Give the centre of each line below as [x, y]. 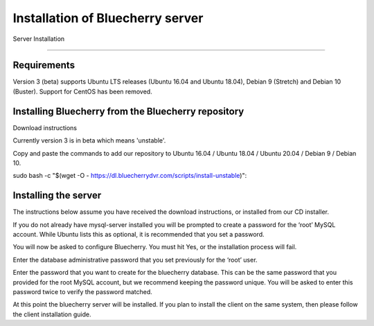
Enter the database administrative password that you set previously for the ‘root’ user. [135, 260]
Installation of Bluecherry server [108, 18]
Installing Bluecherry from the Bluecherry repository [128, 111]
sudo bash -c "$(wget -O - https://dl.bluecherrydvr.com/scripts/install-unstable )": [130, 176]
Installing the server [57, 196]
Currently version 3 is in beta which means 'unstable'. [89, 141]
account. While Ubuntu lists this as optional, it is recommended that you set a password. [139, 234]
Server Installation [39, 39]
